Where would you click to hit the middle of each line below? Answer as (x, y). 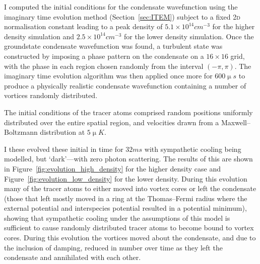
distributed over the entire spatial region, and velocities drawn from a (112, 122)
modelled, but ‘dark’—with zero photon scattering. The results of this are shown (128, 159)
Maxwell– (236, 122)
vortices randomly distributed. (51, 95)
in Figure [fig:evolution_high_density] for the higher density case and (112, 168)
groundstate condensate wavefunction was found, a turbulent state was (113, 46)
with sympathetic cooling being (193, 149)
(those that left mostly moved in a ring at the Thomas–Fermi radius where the (126, 198)
